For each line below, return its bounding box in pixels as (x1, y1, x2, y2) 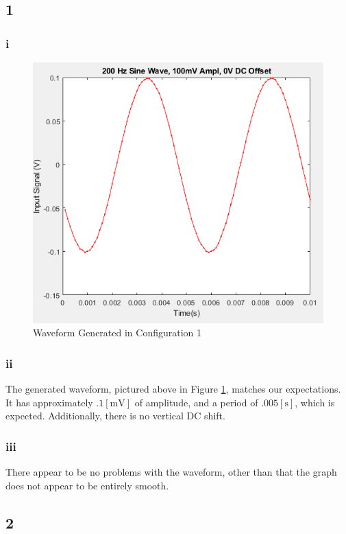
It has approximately (5, 395, 93, 409)
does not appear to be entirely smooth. (5, 478, 169, 492)
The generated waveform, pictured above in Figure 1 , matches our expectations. (5, 382, 341, 396)
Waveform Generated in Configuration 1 (33, 325, 202, 340)
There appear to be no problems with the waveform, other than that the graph (5, 465, 337, 479)
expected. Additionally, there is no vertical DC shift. (5, 408, 225, 423)
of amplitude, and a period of (134, 395, 258, 409)
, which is (295, 395, 335, 409)
